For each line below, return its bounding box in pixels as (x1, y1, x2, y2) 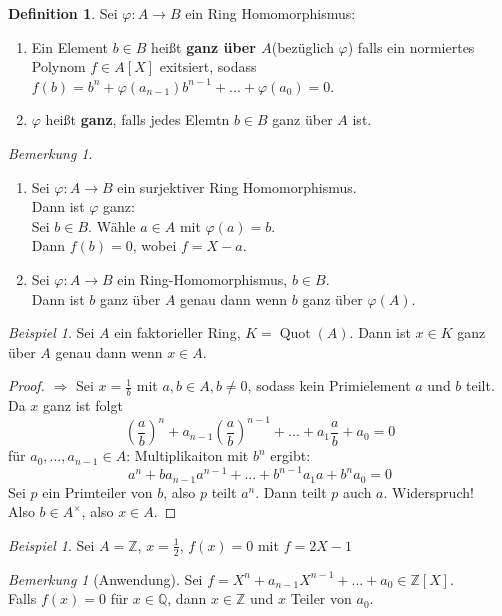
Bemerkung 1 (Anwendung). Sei (8, 568, 203, 589)
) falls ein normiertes (347, 36, 475, 57)
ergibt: (270, 445, 311, 466)
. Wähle (88, 215, 136, 236)
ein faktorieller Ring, (114, 322, 241, 343)
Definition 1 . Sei (8, 3, 118, 23)
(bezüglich (271, 36, 334, 57)
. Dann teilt (255, 481, 327, 502)
